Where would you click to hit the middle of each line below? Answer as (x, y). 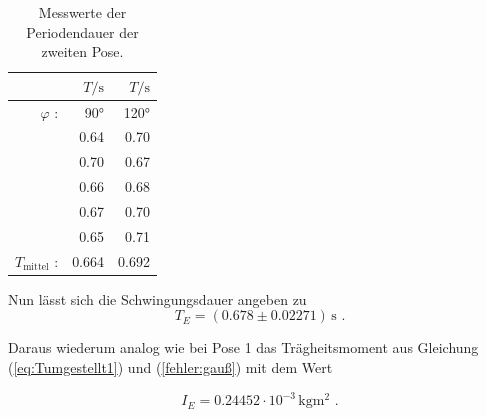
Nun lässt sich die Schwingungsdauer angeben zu (157, 298)
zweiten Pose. (82, 51)
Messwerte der (82, 12)
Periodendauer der (82, 31)
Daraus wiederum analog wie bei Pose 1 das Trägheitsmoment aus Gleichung (243, 347)
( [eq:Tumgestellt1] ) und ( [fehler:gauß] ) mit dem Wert (170, 366)
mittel (36, 267)
